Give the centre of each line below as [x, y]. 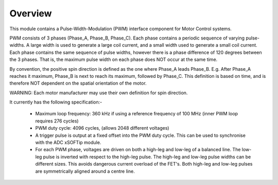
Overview [31, 13]
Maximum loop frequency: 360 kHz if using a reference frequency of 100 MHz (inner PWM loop [137, 114]
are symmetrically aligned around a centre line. [85, 171]
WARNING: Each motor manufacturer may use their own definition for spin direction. [99, 93]
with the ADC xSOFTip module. [68, 142]
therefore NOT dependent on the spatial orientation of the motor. [78, 83]
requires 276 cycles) [57, 121]
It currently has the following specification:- [56, 102]
